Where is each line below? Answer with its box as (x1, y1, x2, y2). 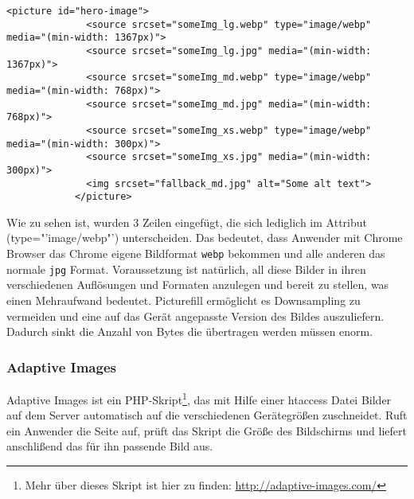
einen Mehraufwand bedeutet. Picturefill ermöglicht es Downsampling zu (6, 291, 361, 308)
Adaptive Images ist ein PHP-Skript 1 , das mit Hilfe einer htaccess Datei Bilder (6, 388, 392, 407)
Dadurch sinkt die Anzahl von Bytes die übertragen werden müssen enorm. (6, 323, 373, 340)
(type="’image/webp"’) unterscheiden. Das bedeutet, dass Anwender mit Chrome (6, 229, 403, 246)
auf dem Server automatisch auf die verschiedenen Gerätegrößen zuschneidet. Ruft (6, 407, 408, 423)
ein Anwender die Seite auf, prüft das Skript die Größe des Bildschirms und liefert (6, 422, 407, 439)
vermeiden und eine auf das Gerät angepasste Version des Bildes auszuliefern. (6, 307, 385, 324)
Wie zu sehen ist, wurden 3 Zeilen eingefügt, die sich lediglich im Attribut (6, 213, 367, 230)
